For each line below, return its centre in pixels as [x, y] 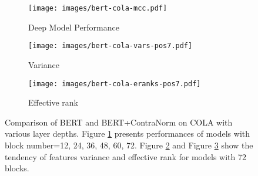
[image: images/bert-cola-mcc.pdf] [98, 8]
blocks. [17, 168]
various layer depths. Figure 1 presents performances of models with [127, 133]
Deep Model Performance [74, 27]
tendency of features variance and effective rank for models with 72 [125, 156]
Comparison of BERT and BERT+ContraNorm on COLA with [119, 122]
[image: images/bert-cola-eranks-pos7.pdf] [115, 84]
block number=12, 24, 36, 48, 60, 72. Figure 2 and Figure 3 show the [129, 145]
